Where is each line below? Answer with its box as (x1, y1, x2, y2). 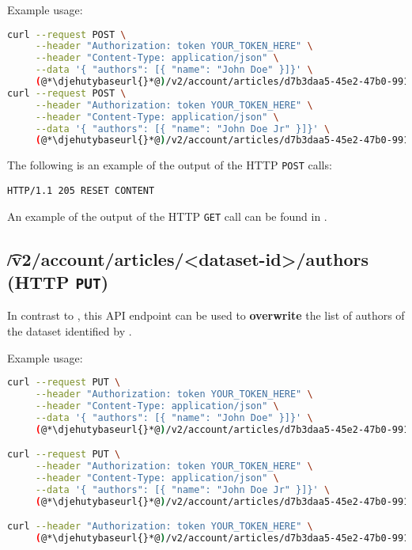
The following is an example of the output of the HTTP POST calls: (7, 157, 332, 173)
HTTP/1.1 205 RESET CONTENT (7, 185, 155, 196)
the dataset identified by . (7, 323, 132, 339)
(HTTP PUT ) (7, 270, 109, 294)
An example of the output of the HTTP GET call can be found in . (7, 207, 327, 224)
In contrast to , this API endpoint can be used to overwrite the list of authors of (7, 307, 405, 324)
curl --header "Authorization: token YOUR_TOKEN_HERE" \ (7, 521, 313, 533)
